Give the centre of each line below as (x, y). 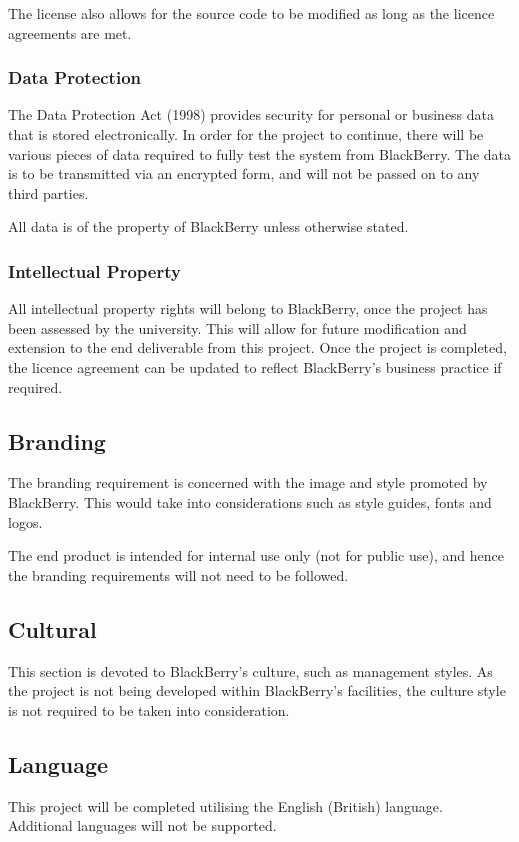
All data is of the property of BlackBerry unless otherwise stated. (208, 226)
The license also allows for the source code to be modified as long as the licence (251, 13)
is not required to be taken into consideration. (149, 709)
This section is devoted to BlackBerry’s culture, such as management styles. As (250, 670)
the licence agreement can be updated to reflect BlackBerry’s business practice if (255, 366)
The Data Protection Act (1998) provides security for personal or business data (251, 114)
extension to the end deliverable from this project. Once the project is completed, (257, 347)
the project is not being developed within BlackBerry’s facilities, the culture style (257, 690)
